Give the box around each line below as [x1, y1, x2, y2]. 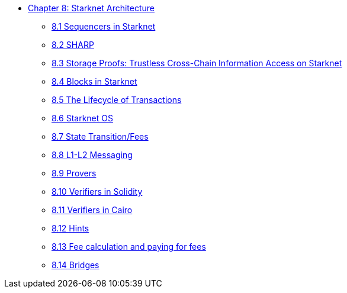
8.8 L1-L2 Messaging [52, 150, 133, 160]
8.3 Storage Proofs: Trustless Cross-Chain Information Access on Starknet [52, 58, 342, 68]
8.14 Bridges [52, 260, 99, 270]
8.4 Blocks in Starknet [52, 76, 137, 86]
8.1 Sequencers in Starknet [52, 21, 156, 31]
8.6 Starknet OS [52, 113, 113, 123]
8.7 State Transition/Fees [52, 131, 149, 141]
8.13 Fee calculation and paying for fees [52, 242, 206, 252]
